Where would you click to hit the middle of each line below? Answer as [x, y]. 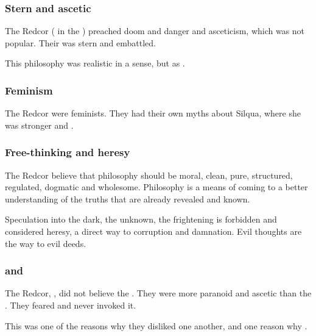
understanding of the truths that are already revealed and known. [128, 198]
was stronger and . [39, 125]
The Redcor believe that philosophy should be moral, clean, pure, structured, [149, 175]
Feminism [29, 90]
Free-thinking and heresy [68, 152]
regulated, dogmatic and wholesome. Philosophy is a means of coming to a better [156, 187]
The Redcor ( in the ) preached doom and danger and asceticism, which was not [155, 31]
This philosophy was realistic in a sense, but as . [95, 63]
